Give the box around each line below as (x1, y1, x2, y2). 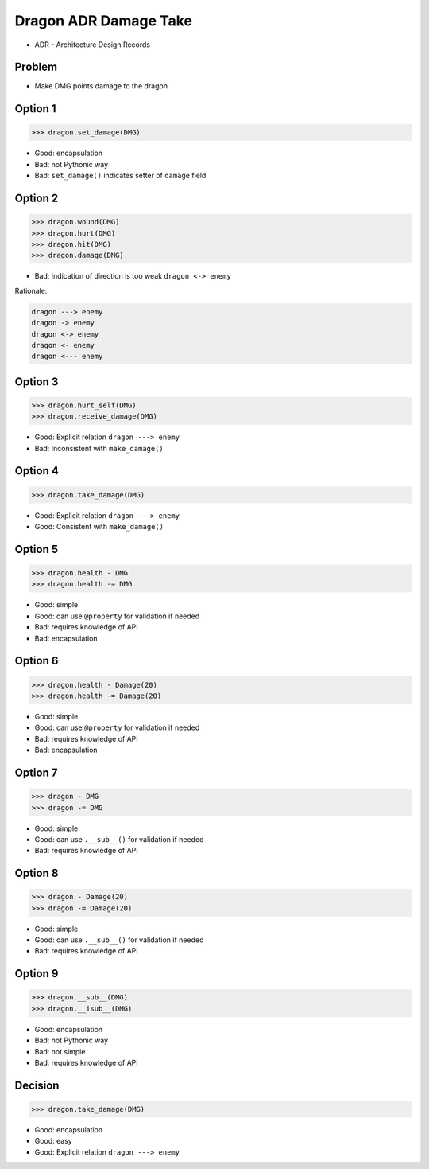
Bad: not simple (34, 1046, 86, 1056)
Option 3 (14, 375, 59, 388)
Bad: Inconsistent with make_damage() (34, 443, 164, 453)
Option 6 (14, 654, 59, 668)
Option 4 (14, 464, 59, 477)
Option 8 (14, 867, 59, 880)
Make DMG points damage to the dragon (34, 81, 168, 91)
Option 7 (14, 766, 58, 779)
